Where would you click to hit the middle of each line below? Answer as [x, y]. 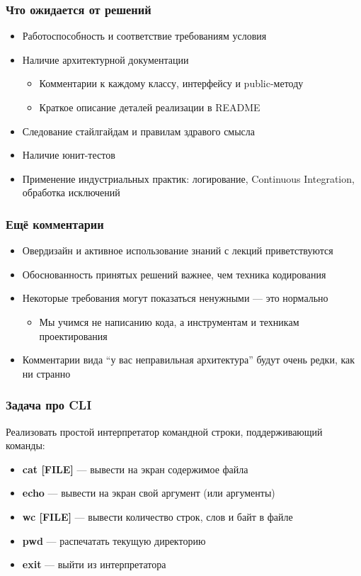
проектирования [73, 335]
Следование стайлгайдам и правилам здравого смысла [139, 131]
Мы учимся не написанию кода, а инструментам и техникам [169, 321]
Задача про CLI [49, 405]
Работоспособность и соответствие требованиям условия [144, 36]
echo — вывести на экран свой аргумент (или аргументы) [149, 493]
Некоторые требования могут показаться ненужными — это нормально [175, 298]
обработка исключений [71, 192]
